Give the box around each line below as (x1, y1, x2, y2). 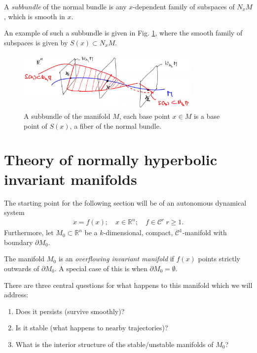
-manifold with (182, 227, 227, 238)
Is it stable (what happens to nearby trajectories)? (15, 322, 168, 333)
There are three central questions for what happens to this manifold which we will (4, 280, 253, 290)
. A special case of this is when (54, 263, 147, 273)
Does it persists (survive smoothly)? (15, 306, 125, 316)
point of (24, 120, 47, 131)
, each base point (119, 111, 170, 121)
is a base (193, 111, 220, 121)
